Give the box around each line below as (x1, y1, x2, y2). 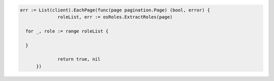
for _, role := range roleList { (25, 28, 109, 34)
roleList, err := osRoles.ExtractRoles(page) (57, 14, 173, 20)
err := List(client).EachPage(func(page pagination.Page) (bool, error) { (20, 7, 211, 13)
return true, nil (57, 56, 101, 62)
